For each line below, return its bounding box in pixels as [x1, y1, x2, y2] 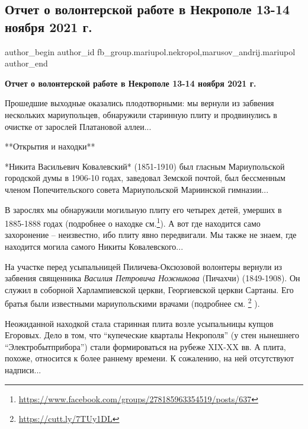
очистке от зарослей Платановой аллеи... [5, 120, 152, 132]
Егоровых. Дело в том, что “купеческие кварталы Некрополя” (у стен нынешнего [5, 329, 300, 341]
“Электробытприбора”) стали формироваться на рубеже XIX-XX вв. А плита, [5, 340, 286, 352]
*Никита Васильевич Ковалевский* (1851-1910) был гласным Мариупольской [5, 160, 285, 172]
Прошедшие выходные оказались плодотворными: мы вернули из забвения [5, 97, 274, 109]
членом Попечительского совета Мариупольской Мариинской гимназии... [5, 183, 269, 195]
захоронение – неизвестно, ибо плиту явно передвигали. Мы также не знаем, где [5, 228, 297, 241]
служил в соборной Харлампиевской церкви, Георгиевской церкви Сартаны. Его [5, 283, 294, 295]
